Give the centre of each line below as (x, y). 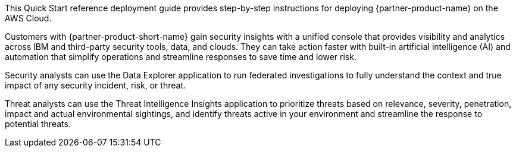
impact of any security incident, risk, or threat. (95, 85)
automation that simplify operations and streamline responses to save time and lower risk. (181, 57)
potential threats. (38, 124)
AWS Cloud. (28, 18)
